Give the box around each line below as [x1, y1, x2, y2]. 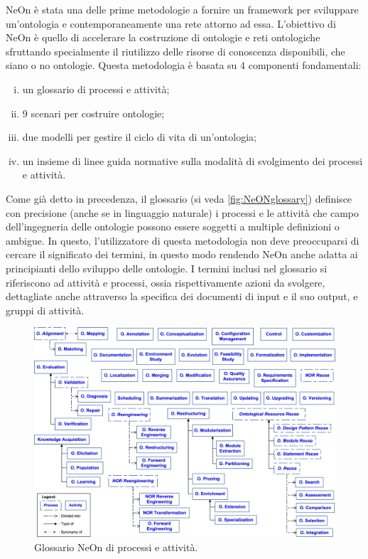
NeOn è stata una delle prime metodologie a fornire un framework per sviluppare [6, 2, 359, 16]
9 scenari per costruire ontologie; [22, 105, 165, 120]
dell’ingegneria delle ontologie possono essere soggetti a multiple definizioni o [6, 219, 340, 234]
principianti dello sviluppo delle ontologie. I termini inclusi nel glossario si [6, 260, 328, 275]
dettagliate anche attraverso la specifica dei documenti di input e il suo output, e [6, 289, 358, 304]
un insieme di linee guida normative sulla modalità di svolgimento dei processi [22, 153, 363, 168]
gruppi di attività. [6, 302, 85, 317]
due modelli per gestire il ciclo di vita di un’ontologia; [22, 129, 256, 144]
